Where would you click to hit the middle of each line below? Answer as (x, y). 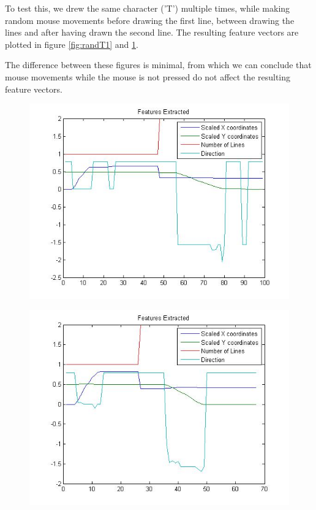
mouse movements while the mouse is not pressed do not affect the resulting (148, 76)
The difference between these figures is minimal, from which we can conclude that (158, 65)
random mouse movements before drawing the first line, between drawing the (150, 20)
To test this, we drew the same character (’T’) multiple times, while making (148, 8)
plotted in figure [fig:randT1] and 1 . (72, 44)
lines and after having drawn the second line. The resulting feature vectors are (152, 32)
